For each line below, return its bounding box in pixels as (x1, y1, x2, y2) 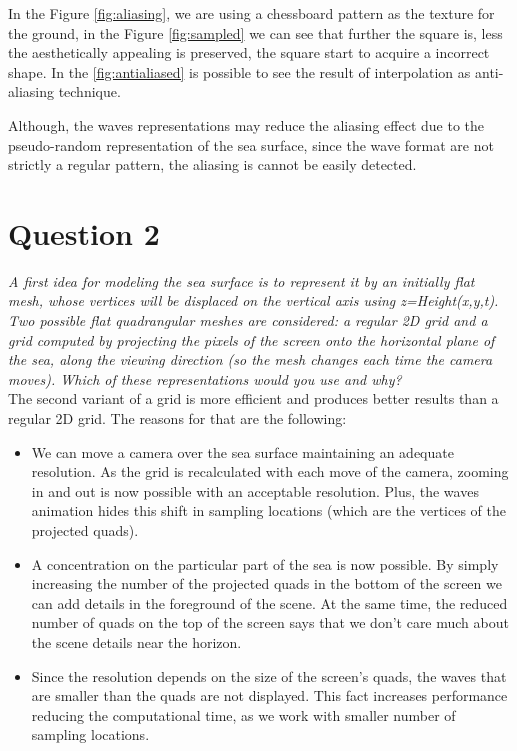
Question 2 (8, 212, 160, 253)
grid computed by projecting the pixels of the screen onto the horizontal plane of (8, 329, 495, 350)
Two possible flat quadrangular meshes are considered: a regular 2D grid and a (8, 310, 488, 331)
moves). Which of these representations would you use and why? (8, 368, 402, 389)
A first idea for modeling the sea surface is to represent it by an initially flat (8, 270, 475, 291)
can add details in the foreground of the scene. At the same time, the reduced (31, 592, 508, 613)
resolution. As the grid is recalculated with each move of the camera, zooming (31, 461, 509, 482)
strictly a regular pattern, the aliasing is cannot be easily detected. (8, 154, 417, 175)
